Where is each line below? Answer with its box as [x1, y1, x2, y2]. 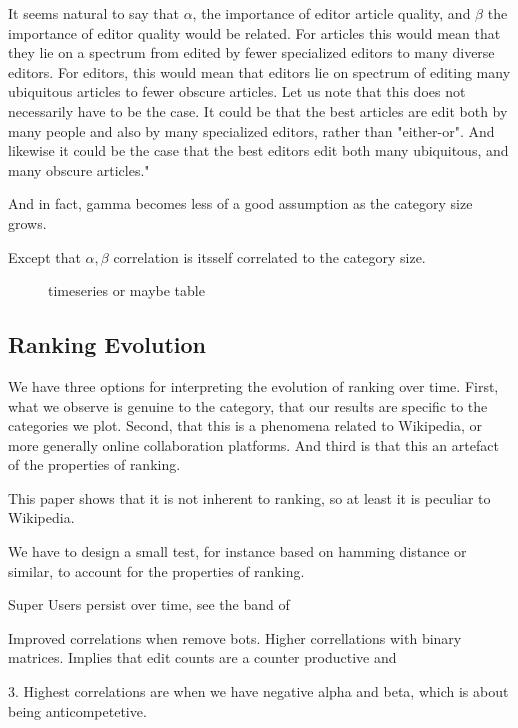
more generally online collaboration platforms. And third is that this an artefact [8, 434, 499, 455]
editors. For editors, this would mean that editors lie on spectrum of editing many [8, 61, 511, 82]
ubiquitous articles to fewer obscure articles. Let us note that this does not [8, 81, 466, 102]
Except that [8, 246, 81, 267]
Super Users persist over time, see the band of [8, 594, 290, 615]
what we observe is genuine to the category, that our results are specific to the [8, 395, 488, 416]
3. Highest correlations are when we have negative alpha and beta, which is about [8, 681, 509, 702]
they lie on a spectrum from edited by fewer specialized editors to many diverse [8, 42, 495, 63]
